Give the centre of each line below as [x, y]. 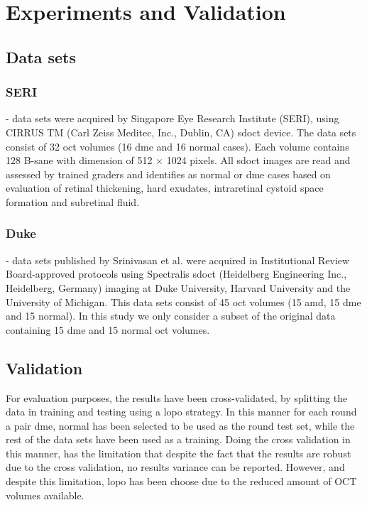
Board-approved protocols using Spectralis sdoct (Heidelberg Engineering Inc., [176, 274]
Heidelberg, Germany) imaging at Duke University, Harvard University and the [178, 287]
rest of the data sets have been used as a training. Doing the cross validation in [178, 439]
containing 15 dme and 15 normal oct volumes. [108, 329]
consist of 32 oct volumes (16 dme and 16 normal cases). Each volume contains [177, 146]
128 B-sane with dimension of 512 [79, 160]
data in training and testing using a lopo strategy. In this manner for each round [181, 412]
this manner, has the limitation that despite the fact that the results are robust [179, 453]
